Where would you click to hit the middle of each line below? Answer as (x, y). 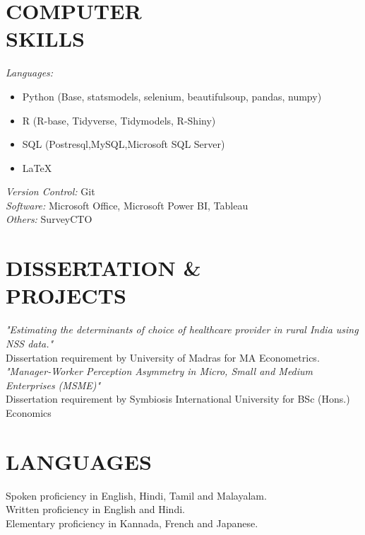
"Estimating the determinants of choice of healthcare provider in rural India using (182, 329)
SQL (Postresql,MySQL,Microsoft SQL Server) (124, 144)
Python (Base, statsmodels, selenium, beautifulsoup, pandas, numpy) (172, 96)
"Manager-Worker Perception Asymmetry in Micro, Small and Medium (160, 371)
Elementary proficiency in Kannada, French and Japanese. (132, 523)
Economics (29, 412)
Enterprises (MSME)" (53, 385)
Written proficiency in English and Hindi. (95, 509)
